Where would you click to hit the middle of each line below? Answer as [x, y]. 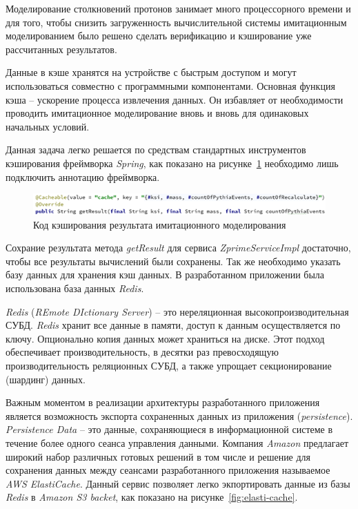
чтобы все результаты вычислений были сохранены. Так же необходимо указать [173, 261]
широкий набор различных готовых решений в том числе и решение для [158, 456]
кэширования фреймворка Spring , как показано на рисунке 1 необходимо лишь [172, 163]
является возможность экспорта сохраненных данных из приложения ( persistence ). [179, 415]
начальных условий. [48, 126]
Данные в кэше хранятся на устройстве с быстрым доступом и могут [151, 72]
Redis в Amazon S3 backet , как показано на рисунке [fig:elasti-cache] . [152, 497]
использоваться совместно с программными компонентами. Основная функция [170, 85]
